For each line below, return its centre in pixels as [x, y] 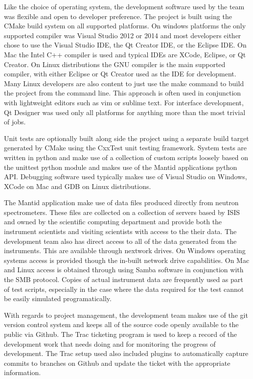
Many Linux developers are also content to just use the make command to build [124, 83]
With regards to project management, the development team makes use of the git [126, 315]
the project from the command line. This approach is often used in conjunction [123, 93]
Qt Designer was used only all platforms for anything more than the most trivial [125, 112]
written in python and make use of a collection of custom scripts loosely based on [126, 157]
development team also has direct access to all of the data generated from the [120, 241]
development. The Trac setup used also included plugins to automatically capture [126, 353]
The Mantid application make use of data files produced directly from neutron [121, 202]
